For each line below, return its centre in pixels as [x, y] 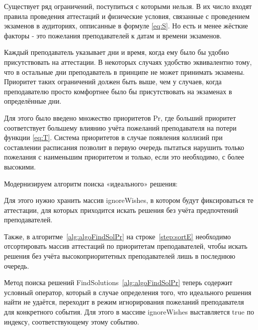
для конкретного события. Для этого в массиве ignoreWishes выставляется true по [129, 312]
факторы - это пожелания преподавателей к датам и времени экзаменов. [113, 35]
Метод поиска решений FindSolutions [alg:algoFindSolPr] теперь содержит [118, 282]
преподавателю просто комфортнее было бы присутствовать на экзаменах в [118, 91]
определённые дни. [33, 101]
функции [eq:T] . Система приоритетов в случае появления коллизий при [113, 137]
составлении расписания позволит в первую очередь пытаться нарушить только [124, 147]
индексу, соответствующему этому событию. [72, 321]
